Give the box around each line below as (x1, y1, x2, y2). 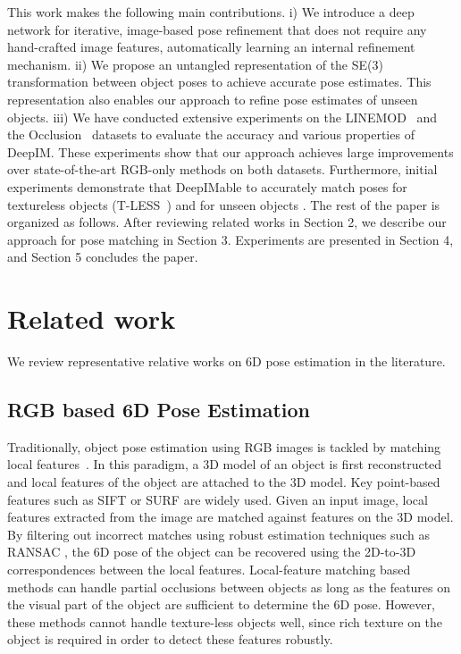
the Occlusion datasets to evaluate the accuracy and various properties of (7, 125, 415, 144)
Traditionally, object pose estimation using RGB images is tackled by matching (7, 437, 441, 456)
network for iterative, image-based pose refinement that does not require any (7, 20, 427, 38)
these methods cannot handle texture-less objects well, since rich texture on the (7, 612, 443, 631)
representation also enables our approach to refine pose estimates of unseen (7, 89, 418, 108)
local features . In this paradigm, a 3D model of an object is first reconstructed (7, 455, 442, 474)
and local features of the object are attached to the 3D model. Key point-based (7, 473, 440, 491)
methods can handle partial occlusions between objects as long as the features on (7, 577, 451, 596)
